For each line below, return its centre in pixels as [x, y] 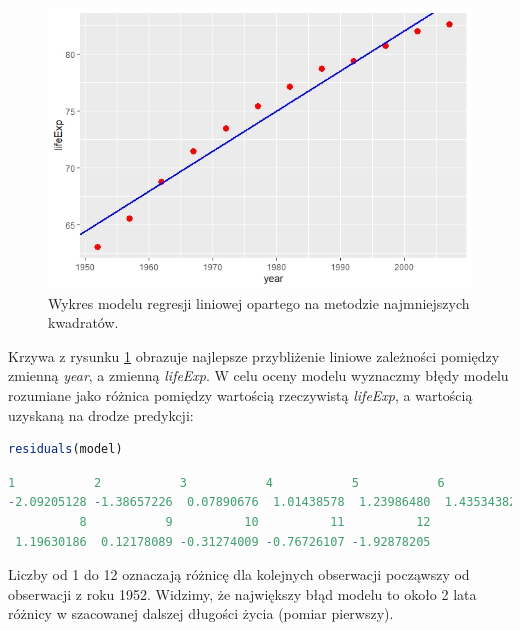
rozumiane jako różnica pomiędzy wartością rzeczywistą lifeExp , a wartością [240, 395]
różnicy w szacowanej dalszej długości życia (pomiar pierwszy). [201, 613]
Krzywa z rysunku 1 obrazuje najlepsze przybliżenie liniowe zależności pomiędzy [254, 355]
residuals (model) [65, 449]
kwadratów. [83, 322]
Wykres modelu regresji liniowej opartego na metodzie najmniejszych [259, 302]
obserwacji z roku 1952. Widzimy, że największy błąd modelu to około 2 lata [242, 593]
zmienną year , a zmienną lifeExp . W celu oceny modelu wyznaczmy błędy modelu [258, 375]
